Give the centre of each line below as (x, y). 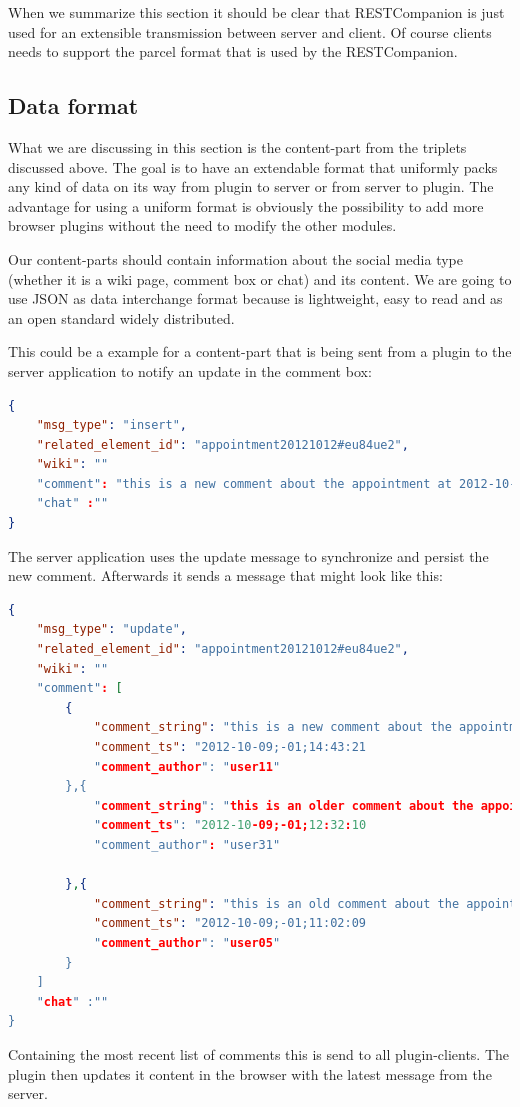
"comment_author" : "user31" (187, 844)
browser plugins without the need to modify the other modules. (202, 225)
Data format (73, 105)
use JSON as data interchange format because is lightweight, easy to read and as (255, 298)
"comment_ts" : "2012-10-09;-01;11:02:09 (229, 923)
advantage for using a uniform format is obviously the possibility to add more (246, 205)
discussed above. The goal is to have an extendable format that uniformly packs (253, 166)
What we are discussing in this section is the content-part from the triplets (237, 146)
